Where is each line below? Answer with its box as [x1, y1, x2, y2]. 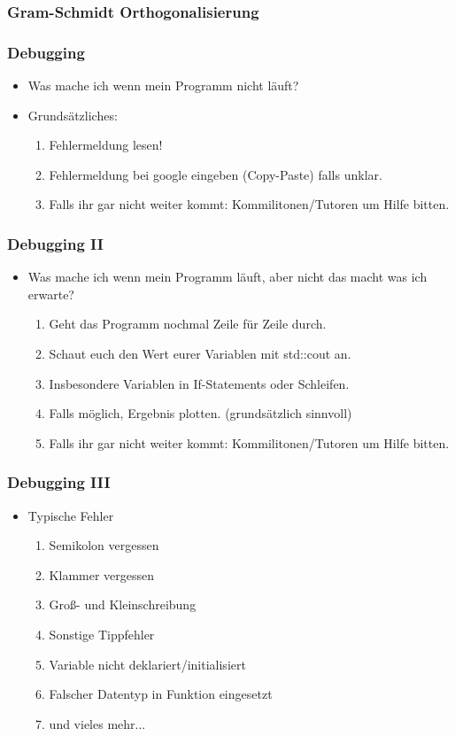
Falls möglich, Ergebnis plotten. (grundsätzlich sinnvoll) [49, 404, 352, 422]
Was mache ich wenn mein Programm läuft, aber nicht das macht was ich [27, 267, 428, 286]
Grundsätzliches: [27, 105, 118, 124]
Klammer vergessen [49, 565, 155, 584]
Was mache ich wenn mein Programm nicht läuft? [27, 76, 299, 95]
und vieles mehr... [49, 714, 146, 732]
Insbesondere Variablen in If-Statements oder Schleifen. [49, 374, 350, 392]
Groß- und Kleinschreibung [49, 595, 197, 614]
